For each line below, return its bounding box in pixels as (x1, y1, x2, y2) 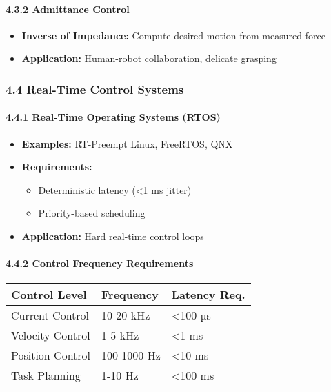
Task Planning (11, 367, 81, 384)
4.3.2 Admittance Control (6, 1, 130, 16)
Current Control (11, 307, 90, 324)
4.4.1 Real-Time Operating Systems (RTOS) (6, 110, 221, 124)
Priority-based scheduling (38, 206, 146, 220)
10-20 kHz (101, 307, 150, 324)
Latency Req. (171, 286, 245, 303)
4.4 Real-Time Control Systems (6, 80, 184, 97)
